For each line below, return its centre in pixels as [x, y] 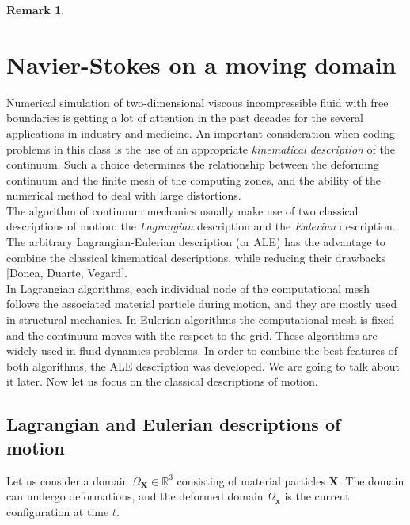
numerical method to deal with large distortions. [124, 195]
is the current [317, 496]
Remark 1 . [36, 10]
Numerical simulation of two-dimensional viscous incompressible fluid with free [197, 102]
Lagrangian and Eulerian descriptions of [174, 424]
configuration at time [58, 511]
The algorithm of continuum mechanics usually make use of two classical [182, 210]
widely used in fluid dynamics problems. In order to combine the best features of [202, 350]
